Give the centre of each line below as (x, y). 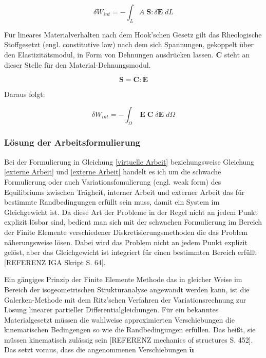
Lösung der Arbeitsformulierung (72, 142)
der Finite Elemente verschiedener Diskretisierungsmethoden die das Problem (126, 232)
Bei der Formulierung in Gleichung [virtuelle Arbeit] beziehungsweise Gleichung (129, 161)
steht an (237, 54)
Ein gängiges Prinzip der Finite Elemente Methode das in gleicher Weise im (123, 279)
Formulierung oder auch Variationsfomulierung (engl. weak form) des (113, 181)
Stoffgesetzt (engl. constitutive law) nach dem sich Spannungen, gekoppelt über (129, 44)
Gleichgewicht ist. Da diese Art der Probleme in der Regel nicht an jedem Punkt (131, 212)
